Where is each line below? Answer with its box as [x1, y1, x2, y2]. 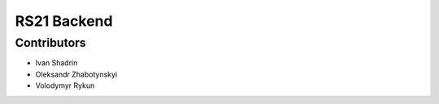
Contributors [15, 35, 87, 50]
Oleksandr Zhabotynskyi [35, 69, 118, 79]
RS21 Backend [15, 12, 113, 30]
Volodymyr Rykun [35, 81, 95, 90]
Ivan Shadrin [35, 58, 78, 68]
